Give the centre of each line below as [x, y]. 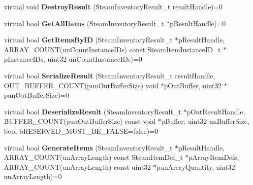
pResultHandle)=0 [198, 23]
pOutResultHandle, [216, 111]
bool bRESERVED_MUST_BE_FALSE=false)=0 [81, 130]
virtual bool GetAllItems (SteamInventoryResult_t [84, 23]
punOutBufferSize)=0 [37, 95]
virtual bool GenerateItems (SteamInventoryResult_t [88, 147]
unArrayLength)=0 [33, 176]
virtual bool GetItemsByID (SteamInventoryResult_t [88, 40]
